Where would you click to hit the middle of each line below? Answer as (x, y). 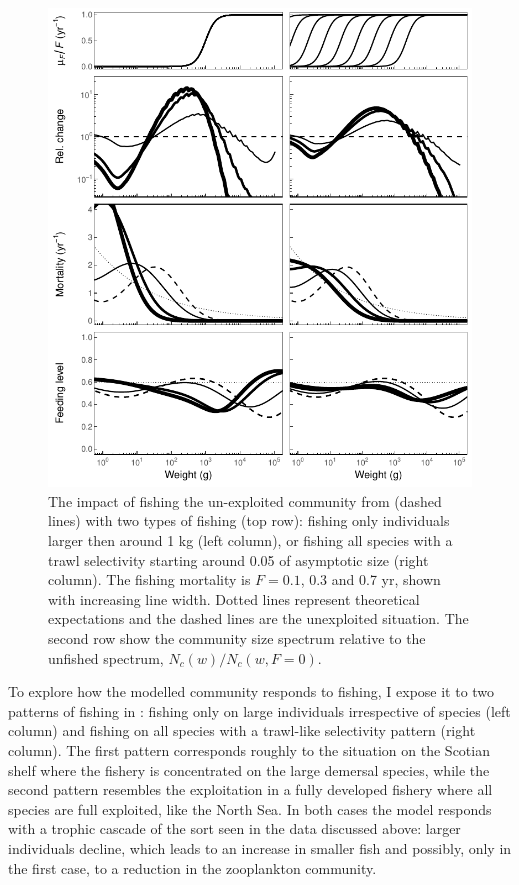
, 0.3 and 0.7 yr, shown (370, 579)
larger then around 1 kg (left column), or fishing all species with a (250, 540)
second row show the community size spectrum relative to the (237, 638)
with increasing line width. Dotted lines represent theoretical (234, 598)
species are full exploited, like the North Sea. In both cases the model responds (250, 808)
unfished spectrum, (106, 657)
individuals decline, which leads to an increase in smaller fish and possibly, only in (260, 847)
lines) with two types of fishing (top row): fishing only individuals (249, 520)
